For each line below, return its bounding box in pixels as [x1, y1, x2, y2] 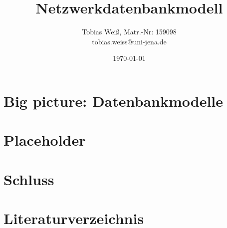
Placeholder [3, 130, 86, 150]
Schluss [3, 169, 54, 189]
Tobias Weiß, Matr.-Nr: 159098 [82, 26, 177, 37]
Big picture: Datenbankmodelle [3, 90, 224, 111]
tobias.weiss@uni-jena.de [92, 36, 167, 46]
